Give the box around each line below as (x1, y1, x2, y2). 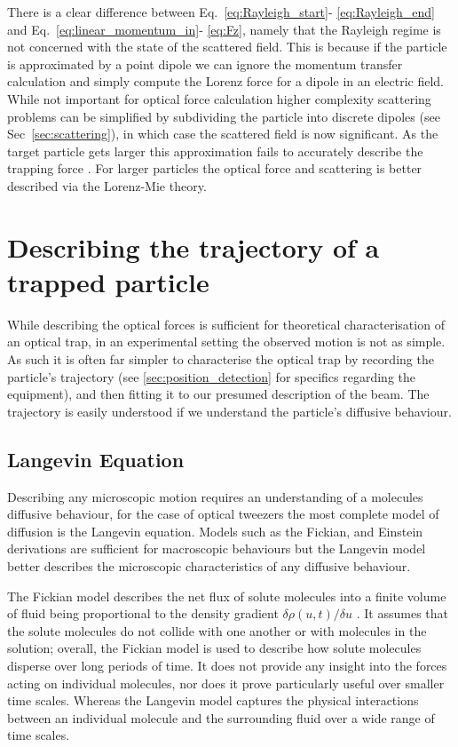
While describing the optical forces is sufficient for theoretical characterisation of (7, 314, 445, 333)
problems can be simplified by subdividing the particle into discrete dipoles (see (7, 107, 440, 125)
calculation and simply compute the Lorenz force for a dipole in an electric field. (7, 72, 444, 91)
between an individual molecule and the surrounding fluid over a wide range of (7, 708, 435, 727)
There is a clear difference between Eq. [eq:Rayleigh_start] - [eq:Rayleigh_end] (7, 3, 435, 20)
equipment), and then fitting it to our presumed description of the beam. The (7, 385, 430, 403)
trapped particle (7, 263, 209, 299)
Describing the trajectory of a (7, 228, 380, 265)
